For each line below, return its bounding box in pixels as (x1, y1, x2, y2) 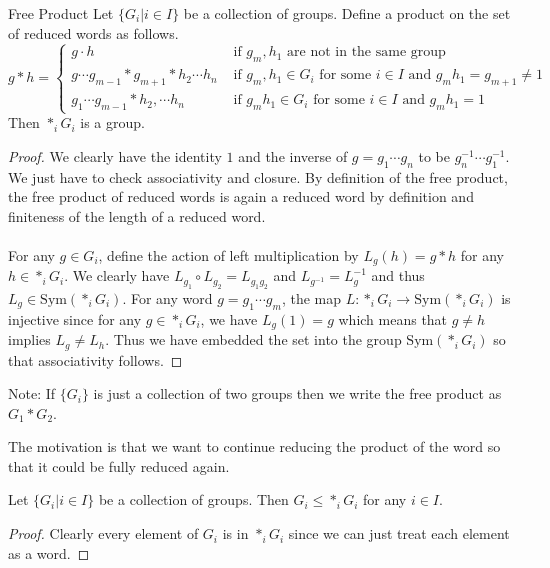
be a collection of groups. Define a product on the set (183, 3, 511, 23)
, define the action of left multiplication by (98, 244, 359, 265)
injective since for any (8, 308, 142, 329)
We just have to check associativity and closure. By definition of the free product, (8, 166, 508, 187)
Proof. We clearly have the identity (8, 145, 222, 166)
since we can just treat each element (288, 523, 510, 544)
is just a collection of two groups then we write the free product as (93, 383, 502, 404)
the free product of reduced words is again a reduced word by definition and (8, 186, 474, 207)
